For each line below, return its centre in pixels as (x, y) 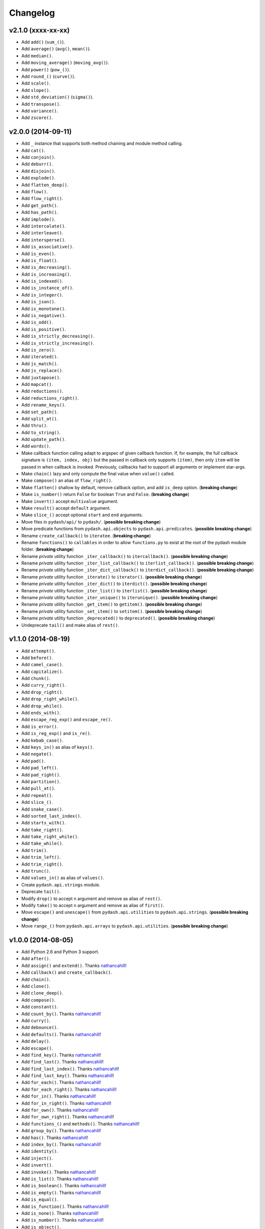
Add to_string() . (41, 432)
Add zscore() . (37, 117)
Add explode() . (39, 178)
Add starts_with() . (44, 823)
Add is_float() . (40, 260)
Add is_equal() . (40, 1200)
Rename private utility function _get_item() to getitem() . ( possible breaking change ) (112, 604)
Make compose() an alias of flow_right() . (67, 481)
